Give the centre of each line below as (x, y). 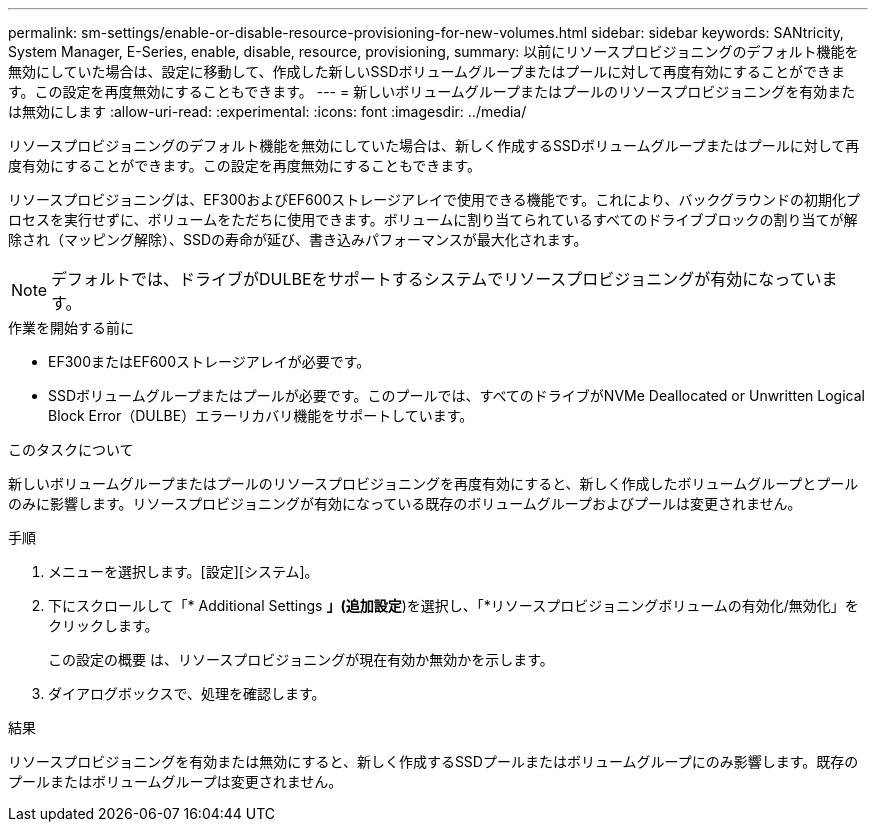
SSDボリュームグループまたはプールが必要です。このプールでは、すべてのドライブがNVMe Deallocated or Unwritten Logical (456, 395)
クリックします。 (103, 625)
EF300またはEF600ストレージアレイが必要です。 (209, 361)
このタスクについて (71, 449)
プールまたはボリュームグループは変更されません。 (175, 781)
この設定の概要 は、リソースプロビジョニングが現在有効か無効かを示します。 (301, 659)
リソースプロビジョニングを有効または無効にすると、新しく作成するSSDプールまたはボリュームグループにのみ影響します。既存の (433, 761)
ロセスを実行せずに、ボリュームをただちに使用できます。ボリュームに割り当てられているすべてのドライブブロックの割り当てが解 (433, 219)
